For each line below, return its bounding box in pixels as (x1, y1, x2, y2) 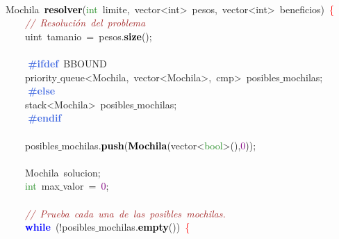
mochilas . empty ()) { (98, 220, 190, 234)
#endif (28, 110, 62, 125)
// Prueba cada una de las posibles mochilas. (25, 206, 226, 220)
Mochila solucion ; (25, 165, 101, 179)
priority (25, 69, 57, 84)
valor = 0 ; (63, 179, 109, 193)
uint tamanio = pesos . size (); (25, 28, 152, 43)
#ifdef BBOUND (28, 56, 107, 70)
